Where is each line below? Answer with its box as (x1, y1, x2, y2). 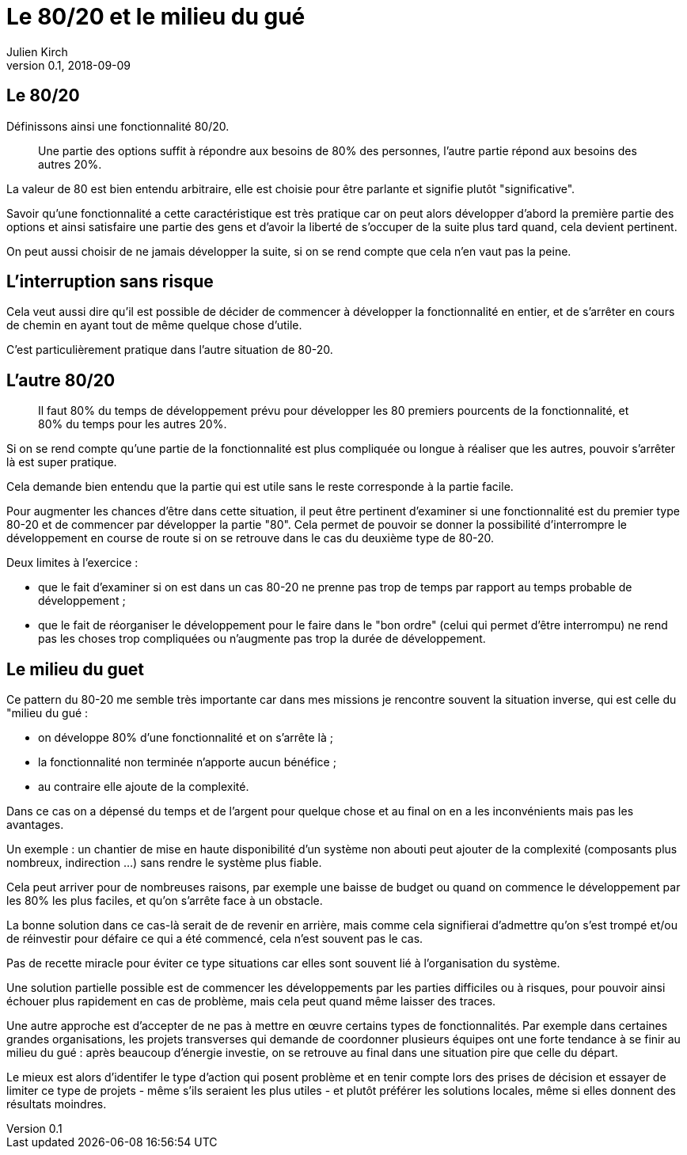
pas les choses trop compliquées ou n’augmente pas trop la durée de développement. (38, 632, 486, 646)
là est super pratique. (6, 455, 117, 469)
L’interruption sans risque (6, 272, 214, 292)
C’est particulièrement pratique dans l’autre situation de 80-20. (6, 343, 333, 357)
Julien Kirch (6, 44, 68, 59)
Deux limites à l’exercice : (6, 556, 139, 570)
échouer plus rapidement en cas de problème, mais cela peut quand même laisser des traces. (6, 994, 496, 1009)
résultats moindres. (6, 1097, 107, 1111)
